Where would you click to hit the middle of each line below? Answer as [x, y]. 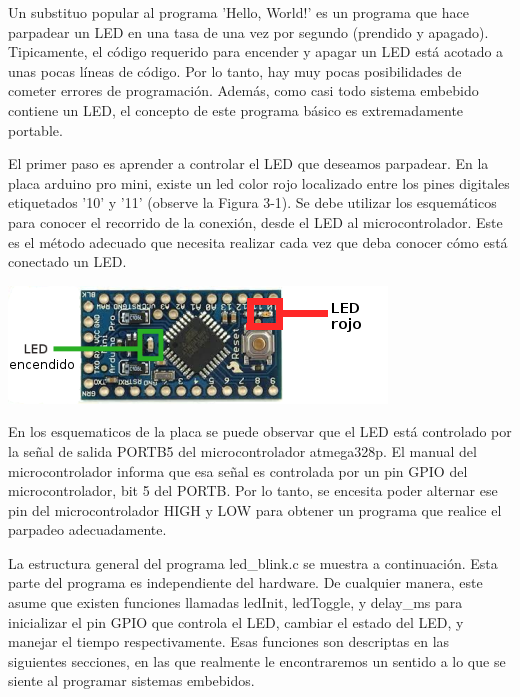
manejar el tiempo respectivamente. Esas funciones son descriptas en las [229, 641]
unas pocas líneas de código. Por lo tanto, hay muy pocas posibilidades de [235, 70]
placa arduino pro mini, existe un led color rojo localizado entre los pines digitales [259, 182]
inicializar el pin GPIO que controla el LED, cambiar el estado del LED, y [236, 621]
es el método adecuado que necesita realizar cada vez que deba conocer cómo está [258, 241]
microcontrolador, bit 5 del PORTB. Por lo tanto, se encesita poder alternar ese [253, 490]
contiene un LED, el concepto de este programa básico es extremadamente [236, 109]
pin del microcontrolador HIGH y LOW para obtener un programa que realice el [255, 509]
